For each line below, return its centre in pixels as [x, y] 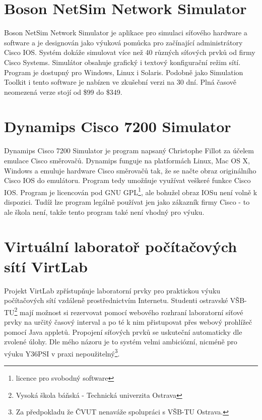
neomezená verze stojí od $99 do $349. [63, 92]
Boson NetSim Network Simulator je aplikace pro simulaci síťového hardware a [126, 33]
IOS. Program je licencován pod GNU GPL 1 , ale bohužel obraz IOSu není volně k [131, 191]
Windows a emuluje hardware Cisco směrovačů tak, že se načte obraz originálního [130, 170]
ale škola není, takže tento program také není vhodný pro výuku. [104, 212]
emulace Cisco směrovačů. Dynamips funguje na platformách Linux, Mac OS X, [127, 160]
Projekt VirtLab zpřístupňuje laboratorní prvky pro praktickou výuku [112, 290]
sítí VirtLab [46, 266]
